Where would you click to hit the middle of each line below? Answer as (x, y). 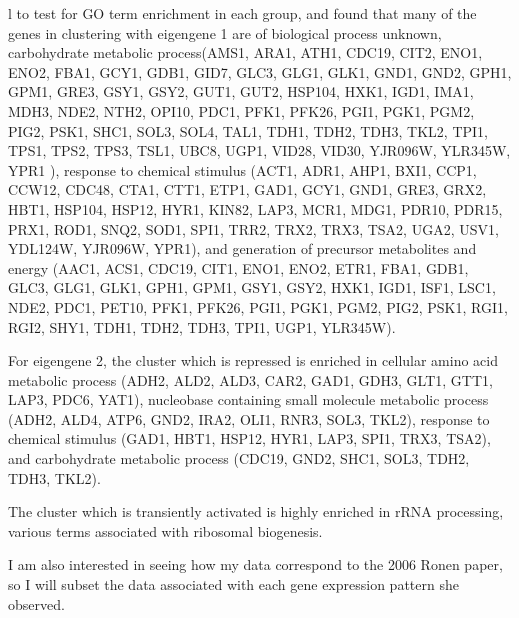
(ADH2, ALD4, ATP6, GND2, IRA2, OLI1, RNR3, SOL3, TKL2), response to (249, 418)
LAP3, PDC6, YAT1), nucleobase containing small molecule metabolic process (248, 399)
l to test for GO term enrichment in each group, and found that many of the (242, 13)
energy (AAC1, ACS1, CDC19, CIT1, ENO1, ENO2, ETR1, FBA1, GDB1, (238, 267)
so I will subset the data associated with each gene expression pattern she (233, 584)
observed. (36, 603)
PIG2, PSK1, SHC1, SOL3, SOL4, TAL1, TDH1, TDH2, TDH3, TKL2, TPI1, (248, 130)
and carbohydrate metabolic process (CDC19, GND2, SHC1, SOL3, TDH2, (239, 458)
